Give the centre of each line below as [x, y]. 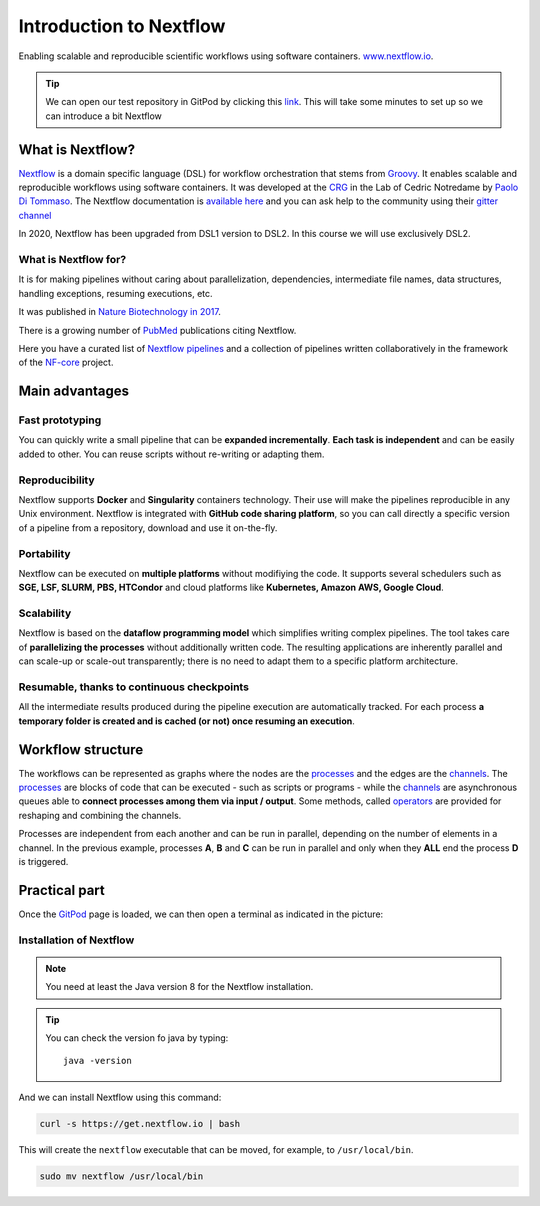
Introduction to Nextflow [122, 26]
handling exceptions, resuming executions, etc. [116, 293]
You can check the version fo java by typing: [137, 1038]
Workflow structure [81, 749]
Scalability [45, 613]
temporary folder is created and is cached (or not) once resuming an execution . [186, 721]
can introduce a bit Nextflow [103, 116]
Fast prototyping [60, 420]
